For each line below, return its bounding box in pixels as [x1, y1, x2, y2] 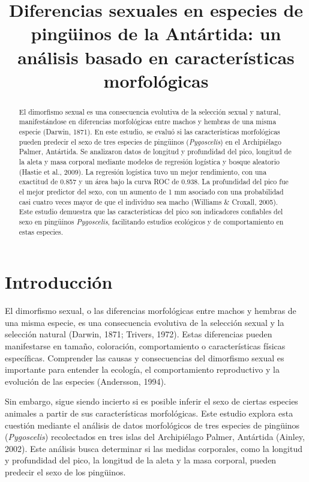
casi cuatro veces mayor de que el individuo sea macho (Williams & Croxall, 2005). [19, 196, 278, 206]
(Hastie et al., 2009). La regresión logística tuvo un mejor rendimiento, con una [19, 166, 267, 176]
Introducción [5, 270, 113, 294]
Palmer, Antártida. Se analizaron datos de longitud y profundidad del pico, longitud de [19, 146, 292, 157]
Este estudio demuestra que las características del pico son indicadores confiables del [19, 206, 283, 217]
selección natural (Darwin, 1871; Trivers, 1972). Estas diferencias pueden [5, 328, 272, 340]
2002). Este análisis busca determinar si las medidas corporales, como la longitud [5, 442, 303, 454]
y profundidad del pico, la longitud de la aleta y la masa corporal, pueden [5, 454, 277, 466]
